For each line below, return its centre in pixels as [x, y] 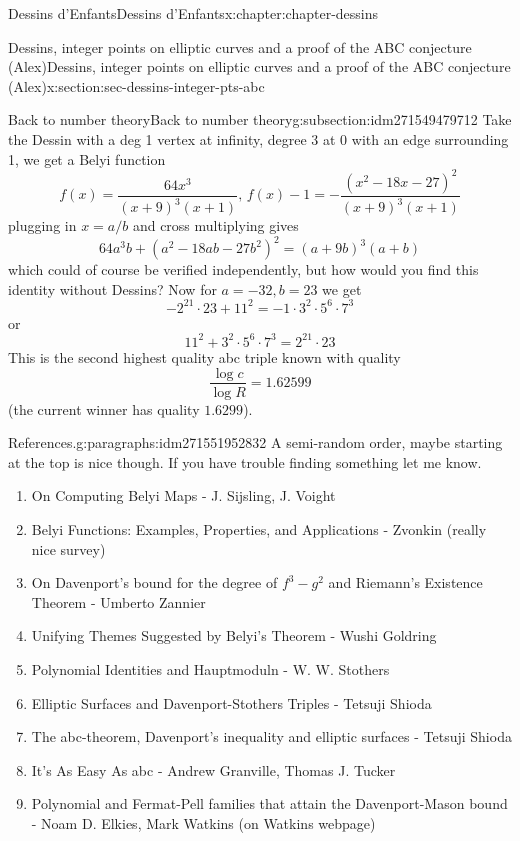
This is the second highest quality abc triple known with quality [204, 356]
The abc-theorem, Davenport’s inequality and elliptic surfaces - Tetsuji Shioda [271, 736]
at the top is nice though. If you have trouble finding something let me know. [245, 461]
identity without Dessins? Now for [112, 288]
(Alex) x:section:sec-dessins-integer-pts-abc [136, 85]
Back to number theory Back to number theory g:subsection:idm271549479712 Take [260, 119]
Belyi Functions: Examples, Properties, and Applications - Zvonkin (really [259, 528]
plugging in [42, 225]
